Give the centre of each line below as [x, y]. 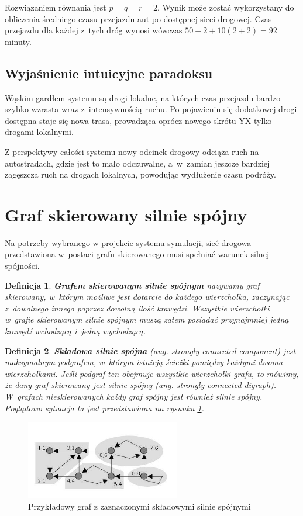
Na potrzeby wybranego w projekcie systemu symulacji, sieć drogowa [128, 242]
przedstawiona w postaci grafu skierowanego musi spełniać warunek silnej [137, 254]
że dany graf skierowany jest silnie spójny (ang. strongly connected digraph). [141, 385]
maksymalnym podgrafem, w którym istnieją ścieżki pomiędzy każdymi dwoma [144, 362]
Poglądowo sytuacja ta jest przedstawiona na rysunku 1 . [104, 408]
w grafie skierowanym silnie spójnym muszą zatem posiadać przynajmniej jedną [147, 319]
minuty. [18, 41]
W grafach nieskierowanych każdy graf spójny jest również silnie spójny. [134, 396]
